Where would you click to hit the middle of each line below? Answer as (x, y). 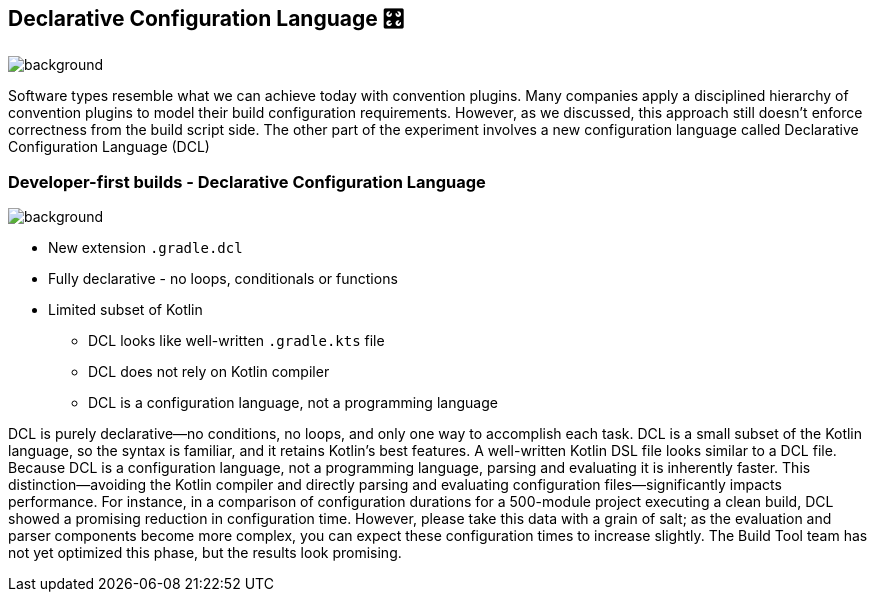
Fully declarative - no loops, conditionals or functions (223, 279)
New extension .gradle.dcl (145, 248)
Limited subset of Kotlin (125, 310)
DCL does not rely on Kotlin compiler (209, 372)
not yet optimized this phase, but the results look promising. (205, 553)
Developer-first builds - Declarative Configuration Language (247, 181)
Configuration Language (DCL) (109, 147)
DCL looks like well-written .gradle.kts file (236, 341)
